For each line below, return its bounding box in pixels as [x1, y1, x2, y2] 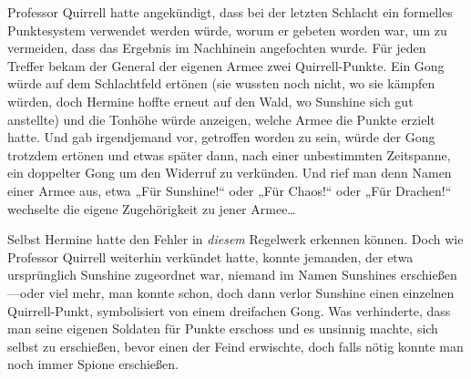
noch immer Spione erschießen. [7, 354, 179, 374]
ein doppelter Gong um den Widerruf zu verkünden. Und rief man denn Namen [7, 163, 452, 182]
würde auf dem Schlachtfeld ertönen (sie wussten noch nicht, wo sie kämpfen [7, 74, 435, 93]
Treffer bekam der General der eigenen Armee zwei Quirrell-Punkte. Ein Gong [7, 56, 445, 75]
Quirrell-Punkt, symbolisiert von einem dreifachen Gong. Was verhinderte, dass [7, 301, 451, 320]
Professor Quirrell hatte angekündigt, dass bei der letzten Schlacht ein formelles [7, 3, 453, 21]
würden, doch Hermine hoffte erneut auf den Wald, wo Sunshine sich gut [7, 91, 414, 110]
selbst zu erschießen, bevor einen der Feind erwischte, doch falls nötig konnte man [7, 336, 464, 355]
